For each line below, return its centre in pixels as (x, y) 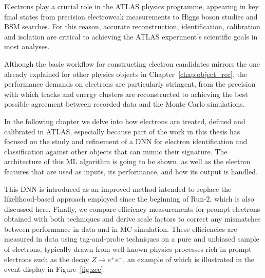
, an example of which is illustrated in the (189, 259)
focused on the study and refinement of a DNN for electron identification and (126, 141)
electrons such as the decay (47, 259)
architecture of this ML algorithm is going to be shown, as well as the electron (127, 161)
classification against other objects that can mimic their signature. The (116, 151)
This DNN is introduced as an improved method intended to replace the (118, 188)
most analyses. (27, 46)
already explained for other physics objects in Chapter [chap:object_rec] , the (126, 74)
